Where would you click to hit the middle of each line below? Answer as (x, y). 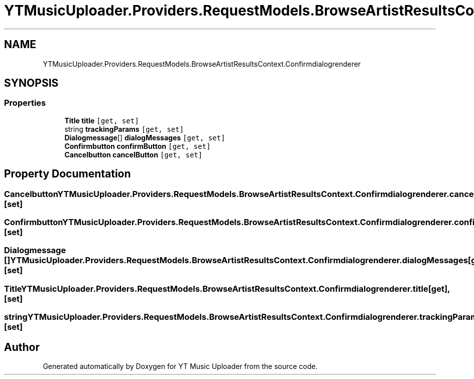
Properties (25, 103)
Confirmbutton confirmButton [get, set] (138, 146)
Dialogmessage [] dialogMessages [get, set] (145, 137)
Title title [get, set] (102, 120)
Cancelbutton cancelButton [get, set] (134, 154)
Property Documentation (68, 174)
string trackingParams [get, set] (124, 129)
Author (22, 347)
